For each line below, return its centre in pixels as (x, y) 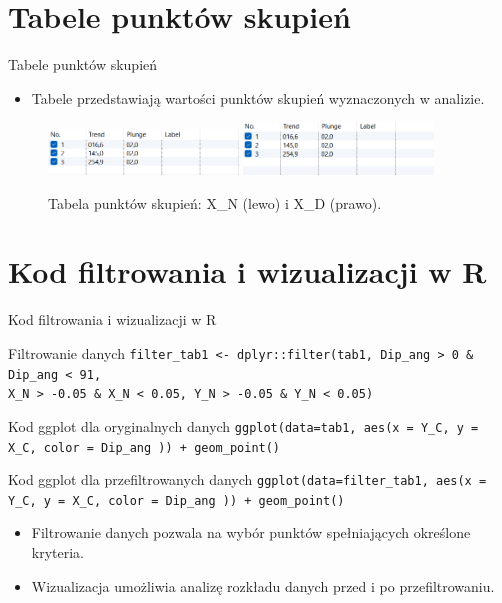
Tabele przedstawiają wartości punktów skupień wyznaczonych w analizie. (258, 97)
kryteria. (58, 552)
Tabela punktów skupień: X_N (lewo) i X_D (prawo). (215, 202)
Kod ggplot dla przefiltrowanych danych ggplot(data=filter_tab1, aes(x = (247, 479)
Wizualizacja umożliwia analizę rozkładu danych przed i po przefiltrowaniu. (263, 585)
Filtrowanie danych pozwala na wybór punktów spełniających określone (251, 532)
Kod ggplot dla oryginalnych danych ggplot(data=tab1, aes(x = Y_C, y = (243, 425)
